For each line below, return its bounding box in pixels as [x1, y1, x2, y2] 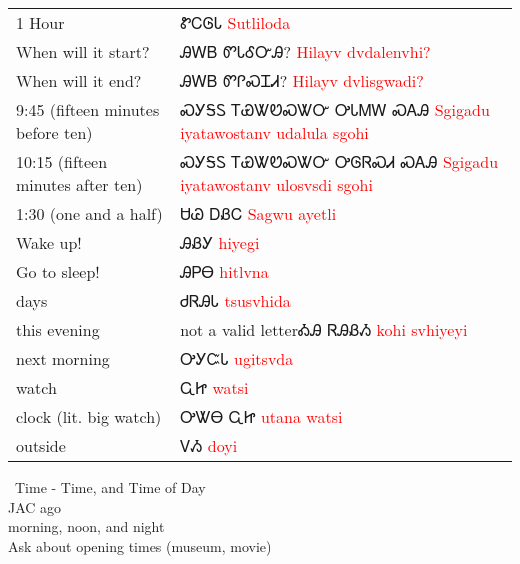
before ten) [16, 121, 93, 144]
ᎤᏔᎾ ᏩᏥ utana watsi [180, 405, 343, 428]
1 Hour [16, 11, 65, 34]
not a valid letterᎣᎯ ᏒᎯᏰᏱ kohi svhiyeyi [180, 318, 468, 341]
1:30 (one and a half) [16, 202, 163, 225]
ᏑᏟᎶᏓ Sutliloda [180, 11, 291, 34]
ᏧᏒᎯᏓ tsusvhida [180, 289, 291, 312]
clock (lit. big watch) [16, 405, 162, 428]
